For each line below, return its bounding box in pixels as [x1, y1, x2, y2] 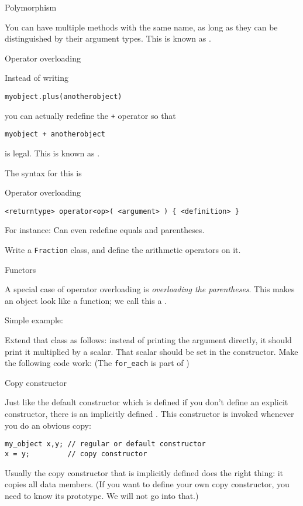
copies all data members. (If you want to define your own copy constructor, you [5, 478, 290, 490]
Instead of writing [5, 71, 69, 84]
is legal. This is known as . [5, 146, 100, 159]
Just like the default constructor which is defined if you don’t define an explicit [5, 396, 288, 408]
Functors [5, 263, 36, 275]
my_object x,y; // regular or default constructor [5, 440, 206, 449]
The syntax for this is [5, 166, 82, 179]
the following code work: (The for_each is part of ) [5, 357, 190, 369]
